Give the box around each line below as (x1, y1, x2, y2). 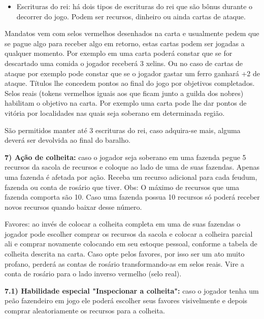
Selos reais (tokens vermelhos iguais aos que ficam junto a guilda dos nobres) (5, 87, 244, 98)
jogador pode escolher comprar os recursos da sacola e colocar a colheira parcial (5, 228, 253, 239)
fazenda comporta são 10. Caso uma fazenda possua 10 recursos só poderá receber (5, 192, 260, 202)
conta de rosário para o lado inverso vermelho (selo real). (5, 268, 182, 279)
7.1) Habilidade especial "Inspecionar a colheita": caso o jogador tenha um (5, 285, 259, 296)
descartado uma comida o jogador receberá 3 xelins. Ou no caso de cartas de (5, 57, 243, 68)
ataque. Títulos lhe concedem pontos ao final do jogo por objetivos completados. (5, 78, 255, 88)
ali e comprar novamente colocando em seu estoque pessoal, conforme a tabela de (5, 238, 257, 249)
